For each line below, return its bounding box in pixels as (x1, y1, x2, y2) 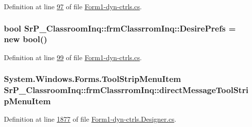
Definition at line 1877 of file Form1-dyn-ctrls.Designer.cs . (4, 114, 177, 124)
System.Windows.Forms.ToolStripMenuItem (4, 73, 181, 85)
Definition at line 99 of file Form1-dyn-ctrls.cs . (4, 52, 142, 62)
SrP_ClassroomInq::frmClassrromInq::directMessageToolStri (4, 84, 249, 96)
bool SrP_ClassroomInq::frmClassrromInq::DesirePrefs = (4, 22, 236, 34)
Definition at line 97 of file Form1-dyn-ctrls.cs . (4, 1, 142, 11)
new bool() (4, 33, 48, 45)
